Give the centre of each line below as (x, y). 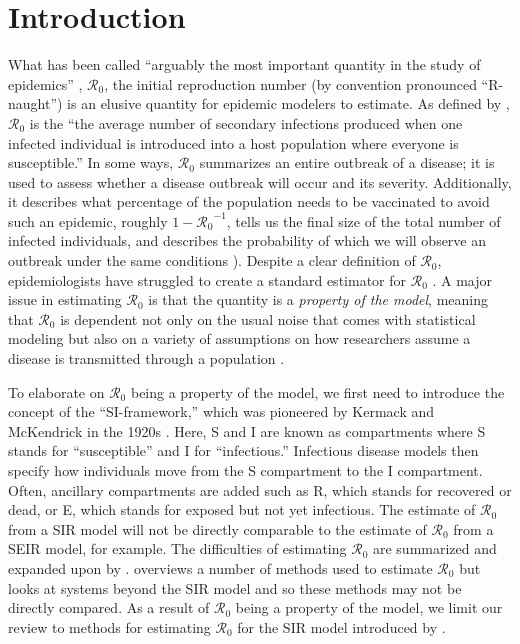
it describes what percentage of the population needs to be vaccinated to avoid (249, 201)
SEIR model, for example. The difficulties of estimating (177, 548)
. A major (462, 279)
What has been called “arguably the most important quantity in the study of (244, 64)
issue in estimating (65, 299)
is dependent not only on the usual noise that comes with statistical (268, 318)
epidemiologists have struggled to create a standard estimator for (207, 279)
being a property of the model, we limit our (369, 607)
